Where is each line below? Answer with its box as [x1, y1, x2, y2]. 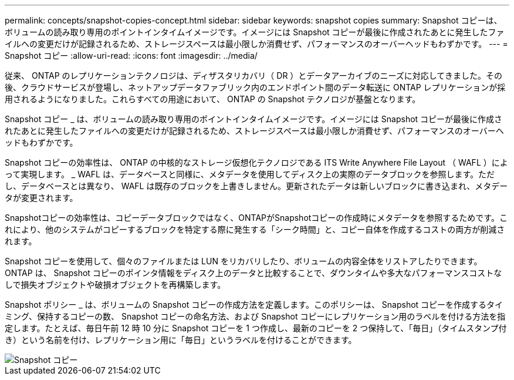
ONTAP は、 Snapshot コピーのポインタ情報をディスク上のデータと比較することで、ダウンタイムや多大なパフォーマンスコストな [5, 268, 502, 278]
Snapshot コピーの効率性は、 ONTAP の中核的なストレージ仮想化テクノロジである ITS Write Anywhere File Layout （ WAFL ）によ [5, 157, 508, 167]
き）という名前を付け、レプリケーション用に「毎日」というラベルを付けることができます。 [5, 335, 357, 345]
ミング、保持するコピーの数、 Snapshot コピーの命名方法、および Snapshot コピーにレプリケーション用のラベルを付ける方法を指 [5, 311, 506, 321]
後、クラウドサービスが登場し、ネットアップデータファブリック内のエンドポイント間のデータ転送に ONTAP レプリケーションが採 [5, 82, 506, 92]
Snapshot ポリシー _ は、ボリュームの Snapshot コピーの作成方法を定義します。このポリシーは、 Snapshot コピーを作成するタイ [5, 300, 503, 310]
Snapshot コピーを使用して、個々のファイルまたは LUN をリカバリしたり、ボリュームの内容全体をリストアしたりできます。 [5, 256, 482, 266]
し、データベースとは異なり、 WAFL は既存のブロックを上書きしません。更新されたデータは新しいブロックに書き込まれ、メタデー [5, 181, 508, 191]
